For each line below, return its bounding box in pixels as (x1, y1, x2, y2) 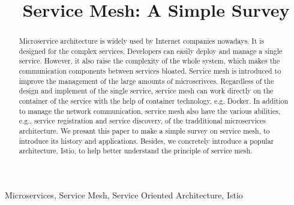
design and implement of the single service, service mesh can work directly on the (19, 86, 274, 96)
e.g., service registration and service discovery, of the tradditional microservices (19, 116, 266, 126)
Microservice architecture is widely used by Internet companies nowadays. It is (19, 36, 265, 46)
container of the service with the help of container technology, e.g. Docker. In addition (19, 96, 289, 106)
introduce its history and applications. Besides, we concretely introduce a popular (19, 135, 274, 146)
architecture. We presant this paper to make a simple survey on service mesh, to (19, 126, 270, 136)
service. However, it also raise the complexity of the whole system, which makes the (19, 56, 280, 66)
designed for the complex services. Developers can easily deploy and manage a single (19, 46, 283, 56)
